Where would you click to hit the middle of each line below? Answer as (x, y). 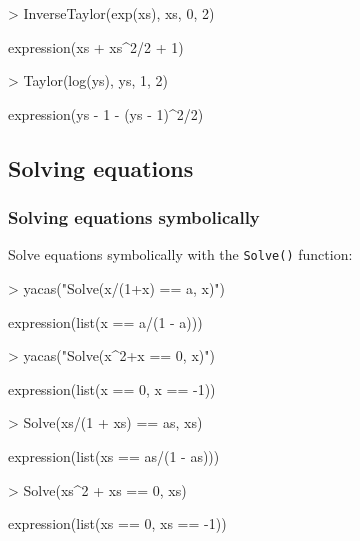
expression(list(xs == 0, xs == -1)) (117, 523)
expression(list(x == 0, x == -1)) (112, 388)
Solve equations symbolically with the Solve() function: (180, 254)
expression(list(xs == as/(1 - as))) (114, 456)
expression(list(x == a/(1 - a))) (105, 321)
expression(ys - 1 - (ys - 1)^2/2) (106, 113)
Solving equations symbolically (134, 217)
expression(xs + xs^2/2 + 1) (96, 46)
